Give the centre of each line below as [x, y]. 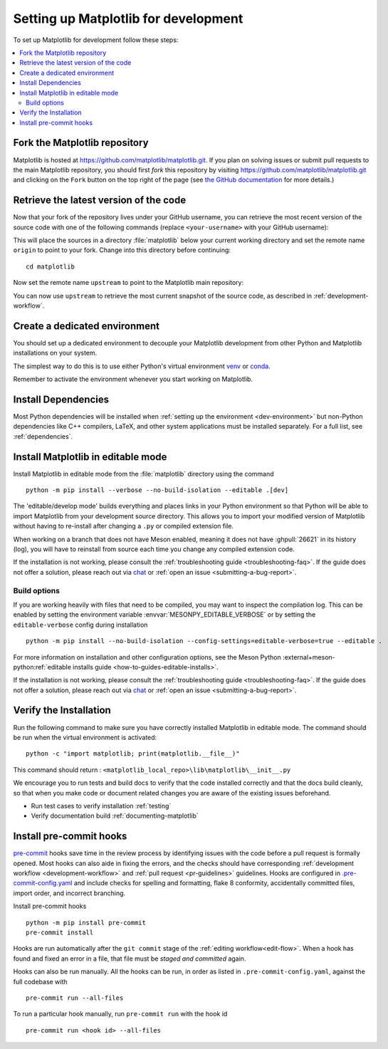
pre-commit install [60, 932]
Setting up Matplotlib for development [128, 19]
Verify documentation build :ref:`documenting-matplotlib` [115, 816]
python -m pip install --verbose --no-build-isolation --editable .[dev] [157, 490]
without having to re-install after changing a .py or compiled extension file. [124, 526]
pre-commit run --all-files [75, 998]
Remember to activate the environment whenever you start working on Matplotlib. [133, 379]
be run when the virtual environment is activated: [85, 737]
